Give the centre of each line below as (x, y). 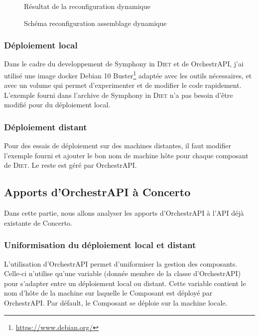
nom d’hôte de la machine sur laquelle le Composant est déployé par (108, 293)
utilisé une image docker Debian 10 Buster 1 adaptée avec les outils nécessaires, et (128, 75)
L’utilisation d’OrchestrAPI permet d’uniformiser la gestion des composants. (121, 263)
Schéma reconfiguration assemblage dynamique (95, 23)
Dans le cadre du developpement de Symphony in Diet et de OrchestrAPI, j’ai (124, 64)
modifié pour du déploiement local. (57, 105)
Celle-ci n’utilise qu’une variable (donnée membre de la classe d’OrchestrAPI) (123, 273)
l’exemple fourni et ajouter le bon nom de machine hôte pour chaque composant (126, 155)
